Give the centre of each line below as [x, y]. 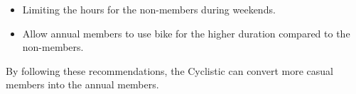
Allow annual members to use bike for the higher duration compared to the [186, 33]
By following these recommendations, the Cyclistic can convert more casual [170, 70]
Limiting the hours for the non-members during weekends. [149, 9]
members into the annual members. [82, 84]
